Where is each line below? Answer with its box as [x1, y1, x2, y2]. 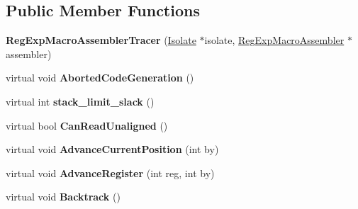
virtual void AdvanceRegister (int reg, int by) [6, 165, 215, 180]
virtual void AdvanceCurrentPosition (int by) [6, 142, 219, 157]
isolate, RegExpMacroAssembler [204, 33, 345, 47]
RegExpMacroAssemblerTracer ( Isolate [6, 33, 196, 47]
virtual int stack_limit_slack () [6, 94, 155, 108]
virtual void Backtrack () [6, 189, 121, 204]
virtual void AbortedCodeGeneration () [6, 70, 194, 85]
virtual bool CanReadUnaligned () [6, 118, 168, 132]
